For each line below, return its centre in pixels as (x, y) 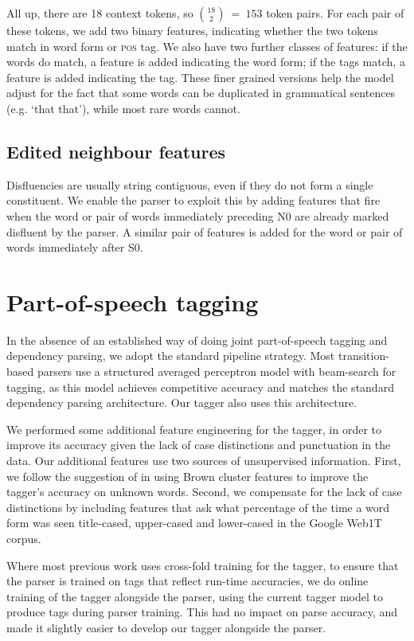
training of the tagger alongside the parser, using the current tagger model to (195, 596)
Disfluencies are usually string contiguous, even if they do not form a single (190, 184)
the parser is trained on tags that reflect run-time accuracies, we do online (187, 581)
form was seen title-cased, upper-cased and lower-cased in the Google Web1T (194, 523)
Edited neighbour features (116, 151)
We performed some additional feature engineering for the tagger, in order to (194, 429)
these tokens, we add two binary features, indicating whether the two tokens (192, 30)
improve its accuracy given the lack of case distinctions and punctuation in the (199, 445)
